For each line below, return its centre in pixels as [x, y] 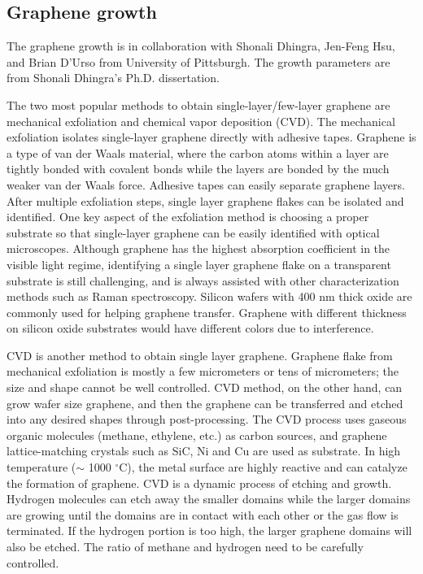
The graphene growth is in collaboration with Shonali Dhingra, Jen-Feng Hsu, [201, 46]
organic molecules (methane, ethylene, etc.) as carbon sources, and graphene [197, 435]
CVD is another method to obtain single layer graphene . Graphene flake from [200, 355]
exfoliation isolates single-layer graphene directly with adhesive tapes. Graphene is [211, 137]
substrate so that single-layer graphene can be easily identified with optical [193, 232]
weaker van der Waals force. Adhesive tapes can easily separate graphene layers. [206, 184]
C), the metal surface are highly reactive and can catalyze [263, 467]
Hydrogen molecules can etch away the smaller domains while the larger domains [209, 499]
